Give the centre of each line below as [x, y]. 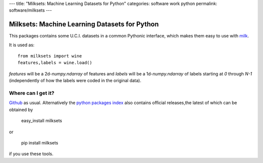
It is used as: [22, 45]
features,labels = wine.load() [55, 63]
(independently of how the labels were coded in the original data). [75, 81]
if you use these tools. [31, 154]
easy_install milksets [42, 121]
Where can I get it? [32, 93]
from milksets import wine [50, 56]
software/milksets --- [30, 10]
